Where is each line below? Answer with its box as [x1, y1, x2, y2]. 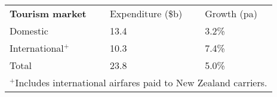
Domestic [10, 24, 48, 37]
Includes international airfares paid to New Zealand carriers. [15, 76, 267, 89]
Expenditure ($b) [109, 7, 183, 20]
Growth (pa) [205, 7, 257, 20]
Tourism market [10, 7, 87, 20]
